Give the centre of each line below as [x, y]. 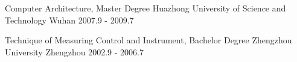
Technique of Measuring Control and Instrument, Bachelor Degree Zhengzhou [148, 40]
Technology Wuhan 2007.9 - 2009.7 [69, 20]
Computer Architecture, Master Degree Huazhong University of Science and [145, 8]
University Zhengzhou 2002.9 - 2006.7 [74, 51]
